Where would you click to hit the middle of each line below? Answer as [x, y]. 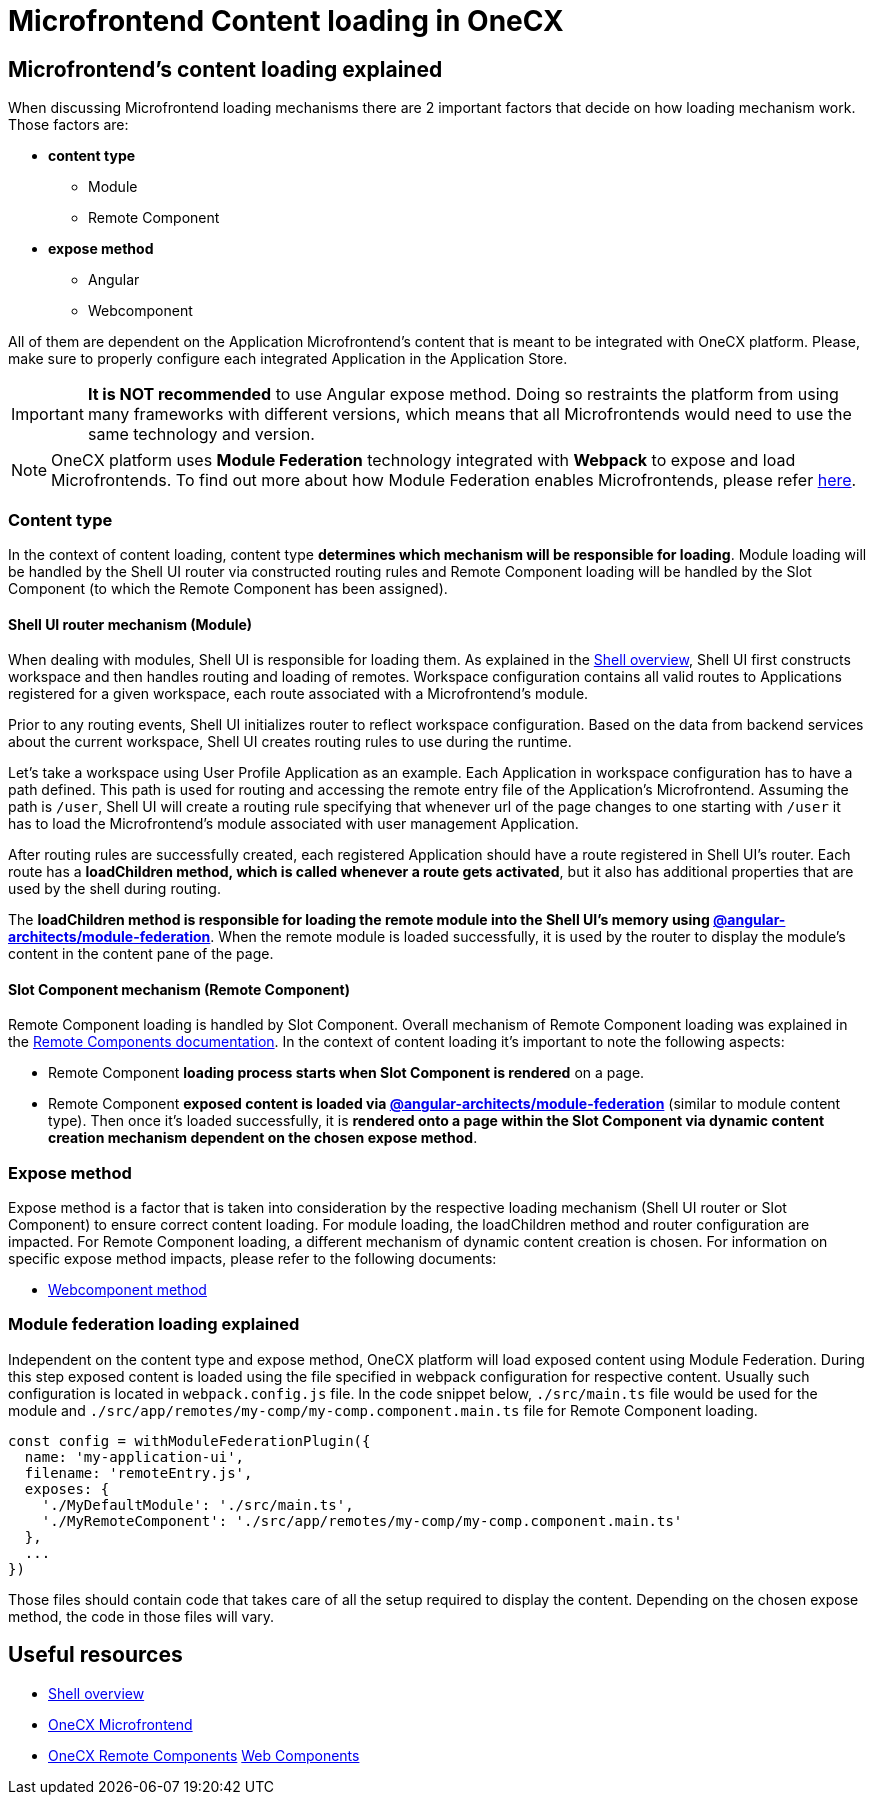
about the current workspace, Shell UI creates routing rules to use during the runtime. [290, 742]
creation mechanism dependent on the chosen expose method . [263, 1138]
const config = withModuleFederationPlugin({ [189, 1440]
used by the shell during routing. [114, 889]
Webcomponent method [127, 1290]
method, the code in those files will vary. [141, 1616]
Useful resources [95, 1655]
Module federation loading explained [154, 1324]
